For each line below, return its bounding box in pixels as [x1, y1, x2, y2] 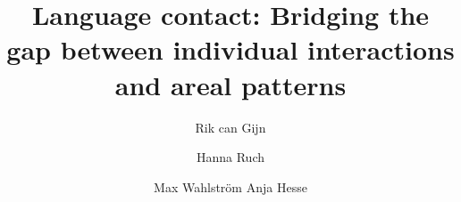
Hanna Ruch [196, 148, 265, 166]
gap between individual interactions [6, 31, 455, 68]
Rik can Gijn [195, 117, 266, 136]
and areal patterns [114, 66, 347, 102]
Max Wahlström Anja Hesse [154, 177, 307, 196]
